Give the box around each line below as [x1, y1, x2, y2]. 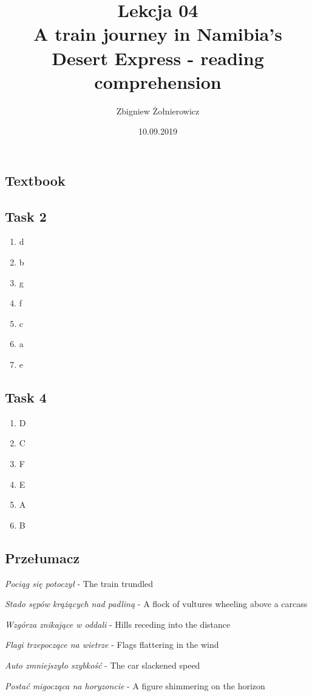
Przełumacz [5, 548, 80, 567]
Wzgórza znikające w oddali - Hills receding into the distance [5, 617, 231, 630]
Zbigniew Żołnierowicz [116, 104, 200, 117]
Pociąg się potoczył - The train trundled [5, 577, 154, 589]
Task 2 [5, 206, 47, 225]
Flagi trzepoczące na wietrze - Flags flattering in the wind [5, 638, 219, 651]
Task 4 [5, 388, 47, 407]
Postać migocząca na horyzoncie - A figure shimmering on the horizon [5, 679, 265, 692]
